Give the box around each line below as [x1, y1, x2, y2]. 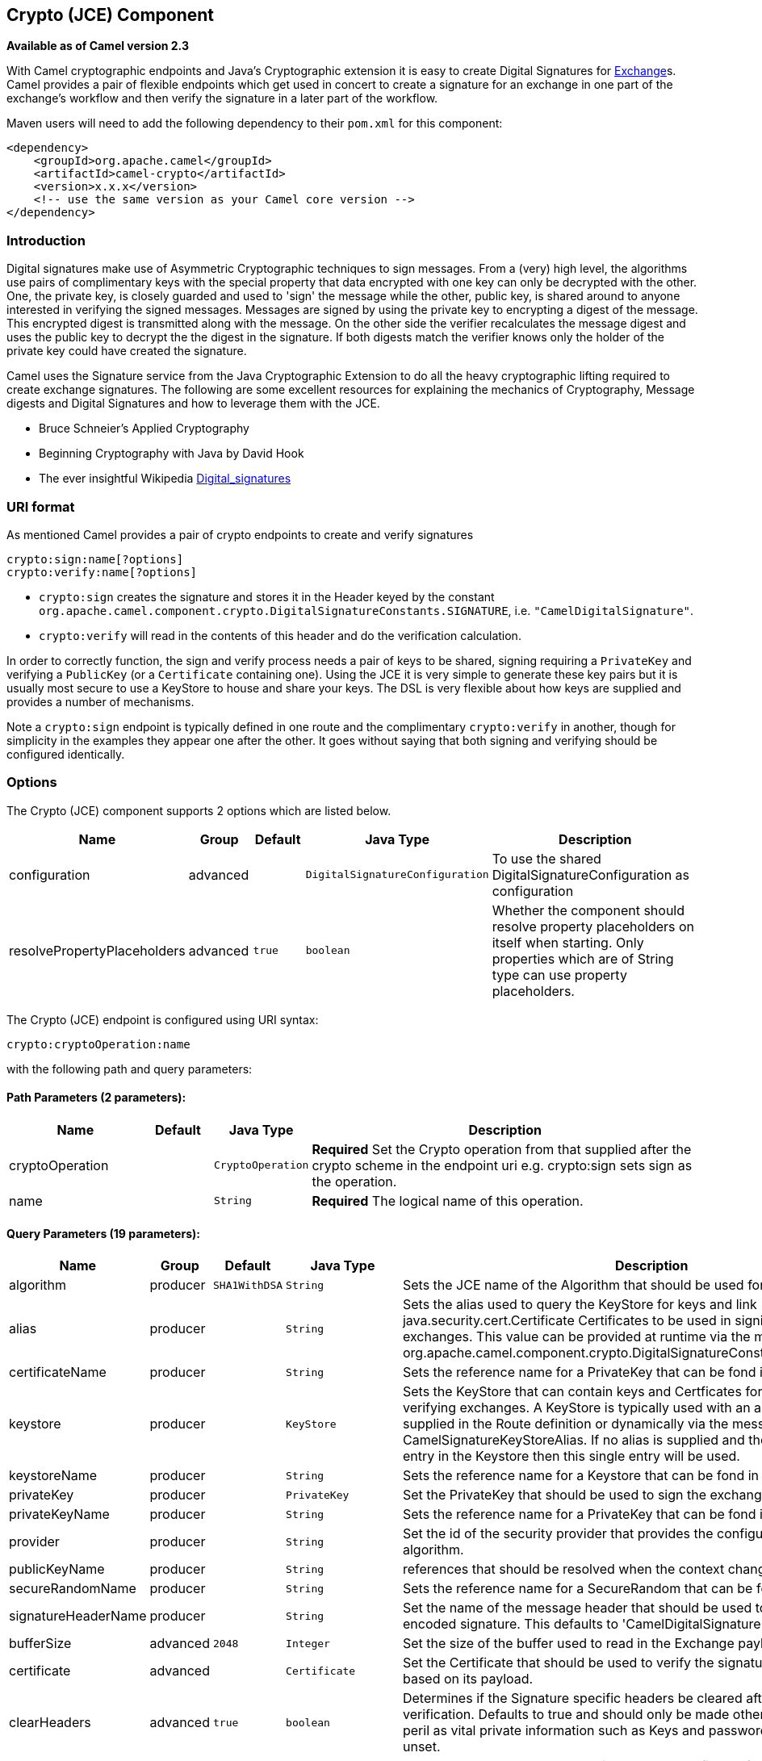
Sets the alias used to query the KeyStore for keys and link [402, 1296, 757, 1313]
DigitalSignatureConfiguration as [492, 866, 690, 883]
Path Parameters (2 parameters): [6, 1090, 186, 1105]
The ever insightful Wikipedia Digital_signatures [39, 471, 291, 486]
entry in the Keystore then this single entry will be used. [402, 1448, 740, 1465]
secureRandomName [9, 1580, 136, 1597]
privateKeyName [9, 1506, 110, 1523]
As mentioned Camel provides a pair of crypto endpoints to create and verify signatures [6, 527, 474, 542]
